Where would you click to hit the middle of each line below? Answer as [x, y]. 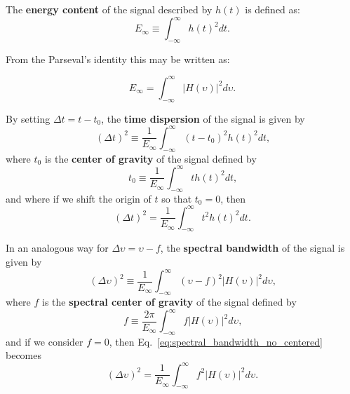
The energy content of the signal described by [109, 9]
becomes [24, 355]
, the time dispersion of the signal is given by [203, 118]
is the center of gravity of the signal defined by [150, 158]
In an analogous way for [57, 248]
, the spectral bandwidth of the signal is [253, 248]
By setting [28, 118]
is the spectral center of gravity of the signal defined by [169, 301]
